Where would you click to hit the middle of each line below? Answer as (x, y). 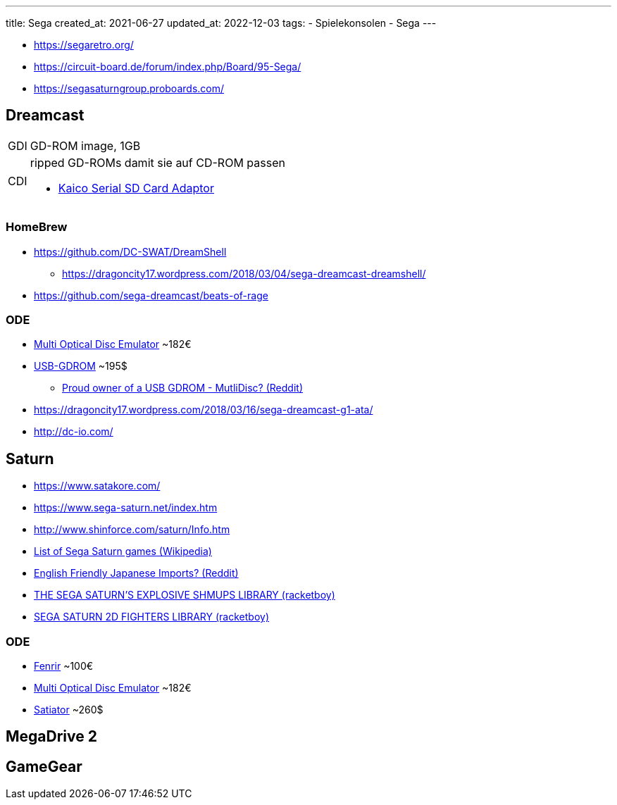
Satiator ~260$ (69, 709)
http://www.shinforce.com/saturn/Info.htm (132, 530)
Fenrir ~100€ (64, 666)
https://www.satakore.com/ (97, 486)
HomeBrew (37, 227)
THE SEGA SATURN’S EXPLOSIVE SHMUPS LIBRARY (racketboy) (185, 595)
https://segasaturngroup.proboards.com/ (129, 88)
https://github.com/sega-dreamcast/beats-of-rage (151, 295)
